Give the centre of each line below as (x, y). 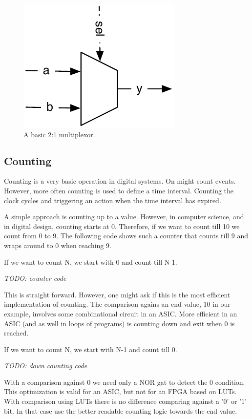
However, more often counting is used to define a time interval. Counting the (119, 190)
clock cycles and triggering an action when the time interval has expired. (113, 200)
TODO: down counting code (46, 366)
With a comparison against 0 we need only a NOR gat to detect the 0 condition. (125, 382)
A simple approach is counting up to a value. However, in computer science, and (124, 217)
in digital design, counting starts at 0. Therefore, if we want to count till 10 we (122, 226)
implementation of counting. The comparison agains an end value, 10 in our (117, 304)
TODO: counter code (35, 278)
